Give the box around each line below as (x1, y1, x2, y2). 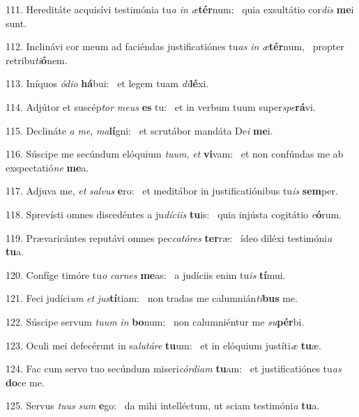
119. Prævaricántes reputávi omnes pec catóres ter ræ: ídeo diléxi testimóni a (6, 230, 333, 245)
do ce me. (6, 374, 45, 389)
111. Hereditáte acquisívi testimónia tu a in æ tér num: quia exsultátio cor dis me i (6, 2, 354, 16)
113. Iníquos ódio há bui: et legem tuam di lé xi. (6, 76, 209, 91)
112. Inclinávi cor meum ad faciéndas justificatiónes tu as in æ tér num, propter (6, 39, 344, 54)
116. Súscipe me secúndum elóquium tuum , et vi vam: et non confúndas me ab (6, 146, 344, 161)
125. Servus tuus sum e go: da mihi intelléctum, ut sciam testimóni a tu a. (6, 398, 320, 413)
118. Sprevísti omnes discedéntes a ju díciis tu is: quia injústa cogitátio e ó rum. (6, 206, 342, 221)
